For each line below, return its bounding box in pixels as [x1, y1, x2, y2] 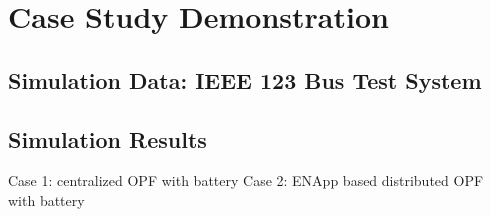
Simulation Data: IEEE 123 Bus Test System [8, 64, 482, 95]
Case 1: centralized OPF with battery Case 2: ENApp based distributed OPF [8, 170, 484, 191]
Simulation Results [8, 123, 207, 154]
